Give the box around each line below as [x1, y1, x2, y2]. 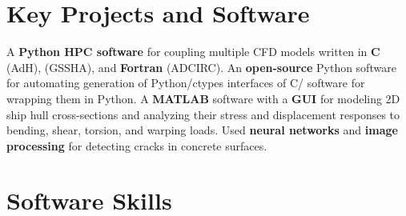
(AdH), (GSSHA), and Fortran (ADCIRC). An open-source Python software [6, 58, 396, 75]
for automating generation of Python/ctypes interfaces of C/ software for [6, 74, 365, 91]
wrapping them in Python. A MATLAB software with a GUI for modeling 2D [6, 90, 400, 106]
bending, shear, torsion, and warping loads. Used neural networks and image [6, 122, 398, 138]
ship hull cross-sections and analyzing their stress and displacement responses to [6, 106, 400, 122]
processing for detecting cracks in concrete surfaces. [6, 137, 267, 154]
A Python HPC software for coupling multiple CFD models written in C [6, 43, 380, 60]
